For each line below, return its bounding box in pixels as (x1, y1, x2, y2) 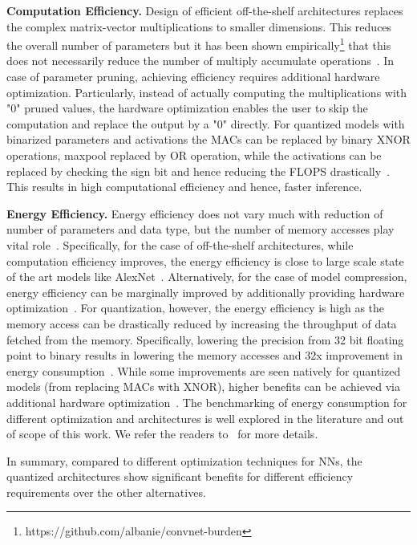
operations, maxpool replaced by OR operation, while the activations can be (6, 147, 382, 163)
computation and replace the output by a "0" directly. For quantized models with (6, 115, 405, 132)
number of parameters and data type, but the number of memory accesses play (6, 221, 395, 238)
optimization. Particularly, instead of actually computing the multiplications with (6, 83, 407, 100)
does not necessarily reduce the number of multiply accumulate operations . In (6, 52, 395, 69)
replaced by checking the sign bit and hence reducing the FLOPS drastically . (6, 162, 391, 179)
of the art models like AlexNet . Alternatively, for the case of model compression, (6, 268, 407, 285)
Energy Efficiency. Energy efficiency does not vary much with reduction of (6, 205, 383, 222)
